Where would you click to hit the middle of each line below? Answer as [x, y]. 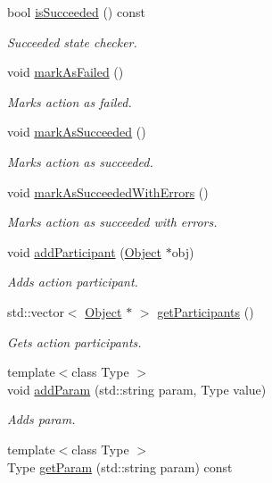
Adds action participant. [73, 282]
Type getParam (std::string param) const [120, 466]
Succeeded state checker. [72, 42]
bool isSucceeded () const [76, 12]
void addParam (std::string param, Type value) [137, 389]
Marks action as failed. [70, 101]
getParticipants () [206, 311]
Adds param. [41, 419]
